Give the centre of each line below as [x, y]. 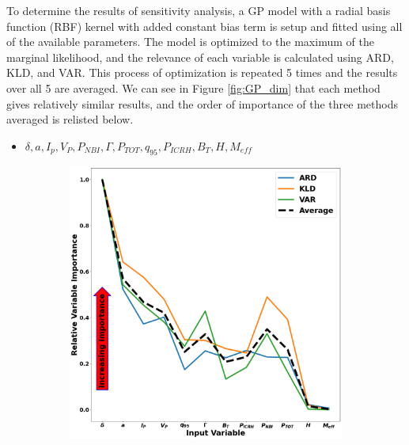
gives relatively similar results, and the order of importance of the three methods [202, 103]
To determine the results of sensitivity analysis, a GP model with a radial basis [199, 10]
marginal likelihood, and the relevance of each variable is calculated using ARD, [200, 57]
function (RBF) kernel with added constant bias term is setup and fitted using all [204, 26]
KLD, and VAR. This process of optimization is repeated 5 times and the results [202, 72]
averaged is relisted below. [70, 119]
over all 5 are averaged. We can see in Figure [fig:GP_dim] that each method [193, 87]
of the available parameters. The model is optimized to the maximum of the [190, 42]
